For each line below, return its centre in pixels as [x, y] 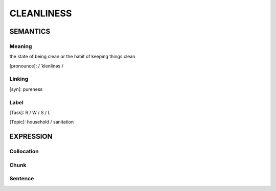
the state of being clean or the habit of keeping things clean [72, 57]
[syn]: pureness [26, 89]
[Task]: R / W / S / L [30, 112]
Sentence [22, 179]
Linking [19, 79]
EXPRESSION [31, 137]
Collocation [24, 152]
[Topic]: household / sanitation [42, 122]
